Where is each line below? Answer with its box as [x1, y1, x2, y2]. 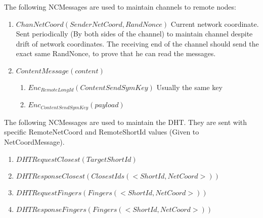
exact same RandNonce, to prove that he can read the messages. [16, 48, 216, 59]
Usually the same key [156, 81, 223, 92]
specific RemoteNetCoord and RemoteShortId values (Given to [4, 126, 199, 137]
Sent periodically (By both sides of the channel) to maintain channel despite [16, 28, 253, 39]
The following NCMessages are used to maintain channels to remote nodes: [4, 2, 236, 12]
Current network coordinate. [170, 18, 259, 29]
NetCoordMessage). [4, 137, 65, 147]
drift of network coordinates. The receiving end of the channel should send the [16, 38, 259, 49]
